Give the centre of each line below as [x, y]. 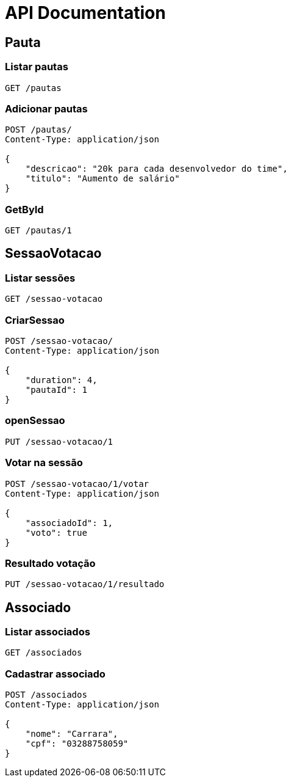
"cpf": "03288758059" [77, 744]
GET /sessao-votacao [54, 299]
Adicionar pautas [46, 108]
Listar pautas [37, 67]
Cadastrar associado [55, 674]
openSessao [35, 421]
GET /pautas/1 [38, 231]
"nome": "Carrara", [72, 734]
